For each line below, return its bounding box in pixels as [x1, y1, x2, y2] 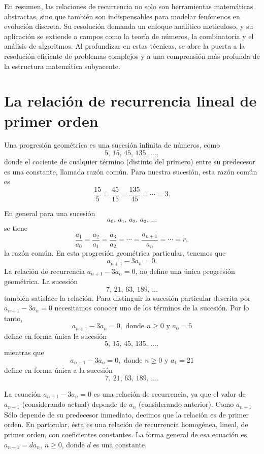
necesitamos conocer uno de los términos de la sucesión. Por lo [54, 302, 249, 313]
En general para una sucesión [4, 207, 95, 218]
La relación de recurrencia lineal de [4, 90, 257, 111]
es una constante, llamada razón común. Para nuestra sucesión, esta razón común [4, 166, 257, 177]
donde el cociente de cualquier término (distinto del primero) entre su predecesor [4, 156, 255, 167]
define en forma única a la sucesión [4, 365, 113, 375]
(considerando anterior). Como [138, 399, 234, 409]
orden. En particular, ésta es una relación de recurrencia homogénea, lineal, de [4, 419, 248, 430]
